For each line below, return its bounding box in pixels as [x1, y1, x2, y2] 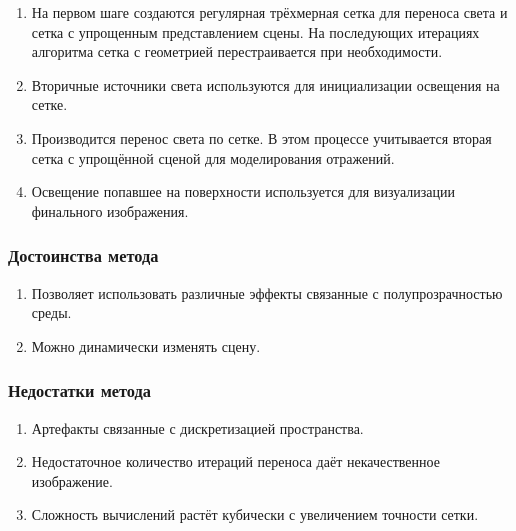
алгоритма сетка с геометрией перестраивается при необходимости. [31, 41, 443, 62]
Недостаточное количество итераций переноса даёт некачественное [31, 451, 440, 472]
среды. [31, 302, 72, 323]
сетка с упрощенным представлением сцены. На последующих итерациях [31, 21, 480, 42]
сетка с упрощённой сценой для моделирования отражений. [31, 147, 395, 168]
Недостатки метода [8, 378, 152, 403]
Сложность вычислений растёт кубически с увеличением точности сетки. [31, 504, 479, 525]
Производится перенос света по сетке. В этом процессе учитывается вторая [31, 127, 492, 148]
